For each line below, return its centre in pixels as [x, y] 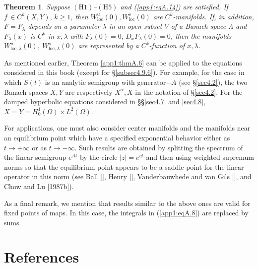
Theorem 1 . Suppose [37, 6]
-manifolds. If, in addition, [213, 16]
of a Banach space [198, 26]
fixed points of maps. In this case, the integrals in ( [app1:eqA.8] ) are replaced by [126, 213]
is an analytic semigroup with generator [105, 82]
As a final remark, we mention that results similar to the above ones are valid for [127, 203]
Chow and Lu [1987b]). [39, 186]
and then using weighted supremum [200, 157]
